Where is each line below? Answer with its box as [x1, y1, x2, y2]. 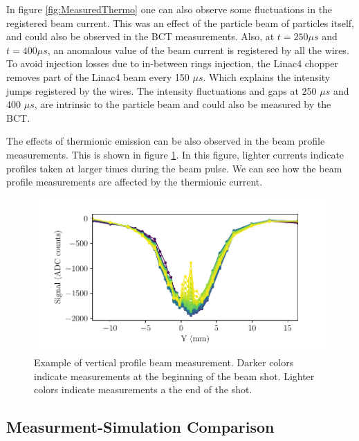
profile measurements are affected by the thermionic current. [6, 174, 263, 189]
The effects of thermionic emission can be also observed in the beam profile [6, 134, 325, 148]
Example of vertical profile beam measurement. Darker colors [34, 355, 294, 370]
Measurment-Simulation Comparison [6, 416, 275, 438]
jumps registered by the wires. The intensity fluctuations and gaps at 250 [6, 83, 317, 98]
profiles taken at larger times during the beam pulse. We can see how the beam [6, 161, 342, 175]
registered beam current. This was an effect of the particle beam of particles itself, [6, 15, 355, 30]
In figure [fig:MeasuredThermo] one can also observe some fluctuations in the [6, 2, 333, 16]
